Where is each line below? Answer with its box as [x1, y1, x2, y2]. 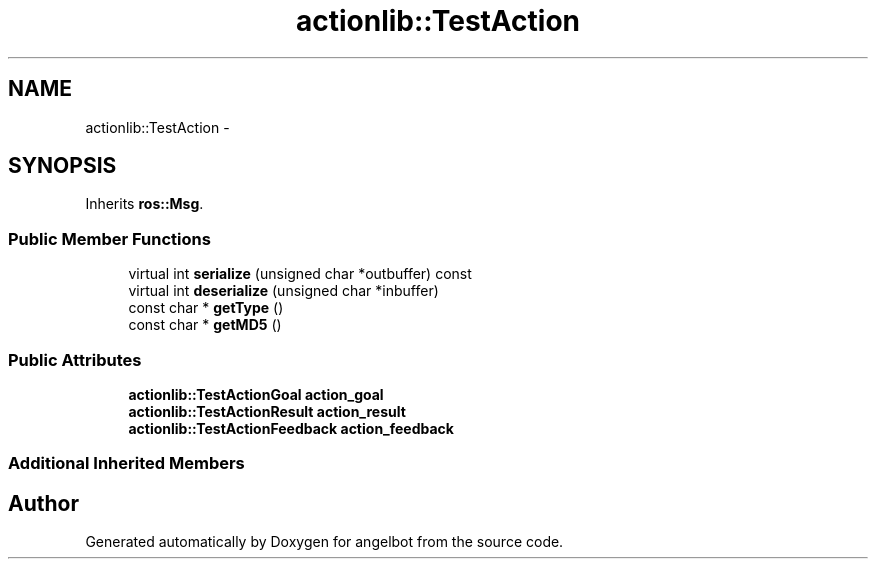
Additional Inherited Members [8, 453, 245, 474]
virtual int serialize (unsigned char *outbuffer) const [128, 265, 472, 283]
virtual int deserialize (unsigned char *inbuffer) [128, 282, 439, 300]
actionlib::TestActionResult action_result [128, 402, 406, 420]
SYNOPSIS [8, 153, 117, 179]
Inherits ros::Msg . [85, 195, 204, 213]
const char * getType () [128, 299, 284, 317]
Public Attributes [8, 349, 142, 370]
